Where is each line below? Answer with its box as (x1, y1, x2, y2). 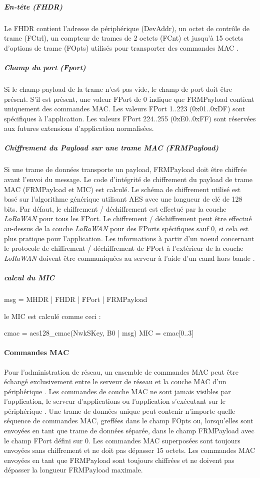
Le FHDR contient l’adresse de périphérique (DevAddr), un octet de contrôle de (4, 23, 249, 33)
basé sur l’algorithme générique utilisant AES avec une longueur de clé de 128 (4, 194, 242, 204)
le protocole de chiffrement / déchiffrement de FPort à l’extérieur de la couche (4, 243, 243, 253)
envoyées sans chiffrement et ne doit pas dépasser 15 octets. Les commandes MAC (4, 445, 255, 455)
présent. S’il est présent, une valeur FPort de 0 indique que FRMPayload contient (4, 93, 254, 104)
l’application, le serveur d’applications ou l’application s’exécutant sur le (4, 396, 226, 406)
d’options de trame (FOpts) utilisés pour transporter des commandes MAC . (4, 42, 238, 53)
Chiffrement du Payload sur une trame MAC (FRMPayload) (4, 142, 219, 153)
